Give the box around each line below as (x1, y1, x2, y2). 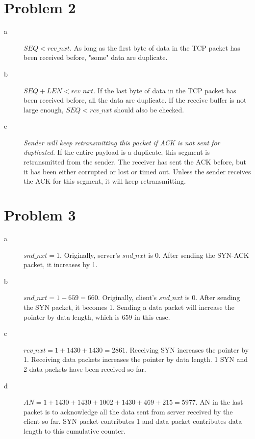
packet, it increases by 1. (24, 259, 98, 270)
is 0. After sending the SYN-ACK (148, 249, 249, 260)
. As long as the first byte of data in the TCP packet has (70, 42, 240, 53)
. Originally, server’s (60, 249, 120, 260)
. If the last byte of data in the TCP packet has (93, 85, 236, 95)
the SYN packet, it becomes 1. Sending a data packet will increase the (24, 302, 234, 312)
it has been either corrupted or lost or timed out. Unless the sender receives (24, 166, 251, 176)
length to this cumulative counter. (24, 425, 126, 436)
